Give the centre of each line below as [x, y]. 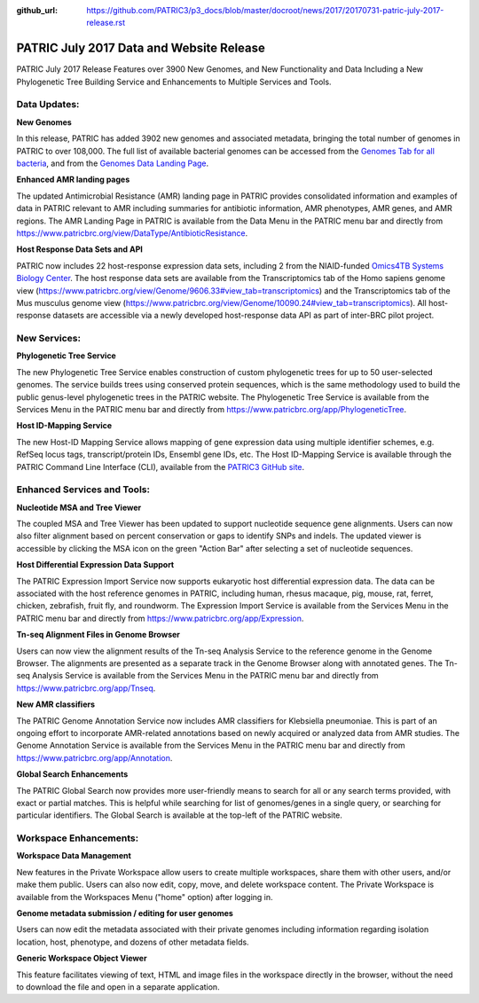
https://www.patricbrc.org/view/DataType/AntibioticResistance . [132, 233]
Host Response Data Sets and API [80, 249]
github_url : [37, 10]
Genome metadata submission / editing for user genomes [125, 913]
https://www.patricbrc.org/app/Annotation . [94, 757]
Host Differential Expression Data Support [95, 565]
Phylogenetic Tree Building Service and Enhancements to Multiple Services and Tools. [174, 82]
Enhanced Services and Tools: [83, 490]
